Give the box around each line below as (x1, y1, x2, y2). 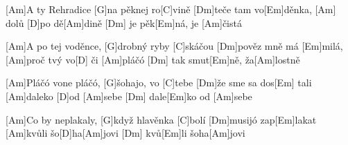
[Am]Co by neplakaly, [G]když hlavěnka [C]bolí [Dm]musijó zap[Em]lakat (6, 112, 317, 126)
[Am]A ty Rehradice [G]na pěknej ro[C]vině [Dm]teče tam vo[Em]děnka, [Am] (6, 2, 336, 16)
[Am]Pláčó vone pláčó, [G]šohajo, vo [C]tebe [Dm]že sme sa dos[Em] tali (6, 75, 312, 90)
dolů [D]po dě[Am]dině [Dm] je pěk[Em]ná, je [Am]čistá (6, 15, 242, 30)
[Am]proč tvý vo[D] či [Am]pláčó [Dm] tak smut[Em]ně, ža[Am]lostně (6, 52, 300, 66)
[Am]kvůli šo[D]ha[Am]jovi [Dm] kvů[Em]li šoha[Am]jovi (6, 126, 245, 140)
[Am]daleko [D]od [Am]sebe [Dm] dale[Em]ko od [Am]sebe (6, 88, 252, 103)
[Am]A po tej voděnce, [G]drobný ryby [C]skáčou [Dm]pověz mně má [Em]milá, (6, 39, 343, 53)
